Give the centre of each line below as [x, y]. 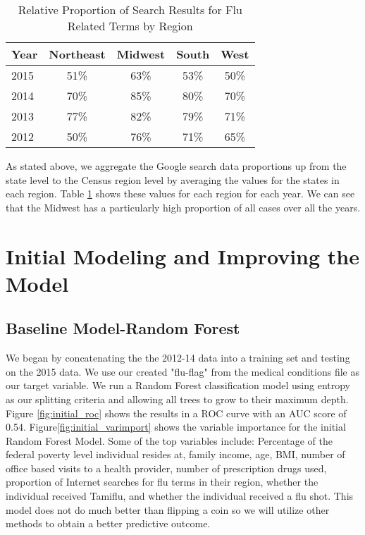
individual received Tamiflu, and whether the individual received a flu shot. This [180, 496]
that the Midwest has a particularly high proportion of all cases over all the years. [183, 207]
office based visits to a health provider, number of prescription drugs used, [166, 468]
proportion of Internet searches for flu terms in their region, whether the [162, 482]
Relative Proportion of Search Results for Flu [130, 10]
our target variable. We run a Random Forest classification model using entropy [178, 385]
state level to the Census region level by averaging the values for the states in [173, 179]
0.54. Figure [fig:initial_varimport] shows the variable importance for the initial [176, 427]
